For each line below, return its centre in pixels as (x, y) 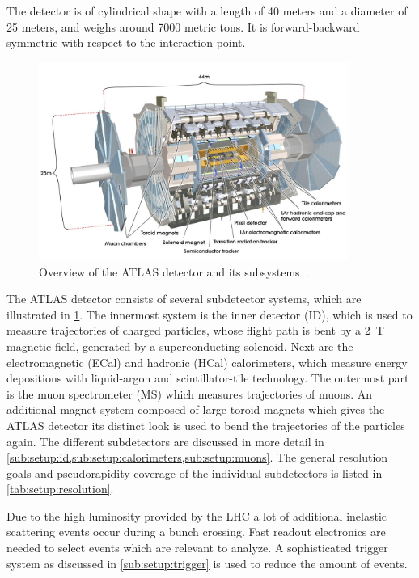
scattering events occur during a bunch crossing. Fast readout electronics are (196, 532)
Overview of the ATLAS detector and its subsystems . (174, 271)
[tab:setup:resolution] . (60, 489)
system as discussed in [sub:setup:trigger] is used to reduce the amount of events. (207, 563)
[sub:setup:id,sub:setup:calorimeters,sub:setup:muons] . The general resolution (197, 457)
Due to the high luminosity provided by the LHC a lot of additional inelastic (197, 515)
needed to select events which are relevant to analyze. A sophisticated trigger (197, 548)
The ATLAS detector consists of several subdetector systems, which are (184, 299)
